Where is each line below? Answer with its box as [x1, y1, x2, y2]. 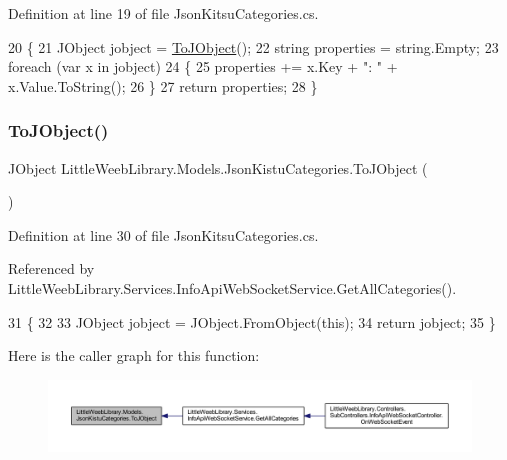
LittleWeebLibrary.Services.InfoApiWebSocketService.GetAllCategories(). [8, 277, 457, 298]
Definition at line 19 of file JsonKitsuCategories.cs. [8, 3, 319, 23]
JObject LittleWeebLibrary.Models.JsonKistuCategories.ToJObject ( [8, 157, 428, 178]
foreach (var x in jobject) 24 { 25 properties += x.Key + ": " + [8, 56, 398, 77]
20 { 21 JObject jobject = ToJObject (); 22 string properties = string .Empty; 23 [8, 36, 499, 57]
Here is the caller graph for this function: [8, 345, 260, 366]
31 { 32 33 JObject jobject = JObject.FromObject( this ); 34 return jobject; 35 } [8, 311, 496, 332]
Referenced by [8, 258, 95, 279]
